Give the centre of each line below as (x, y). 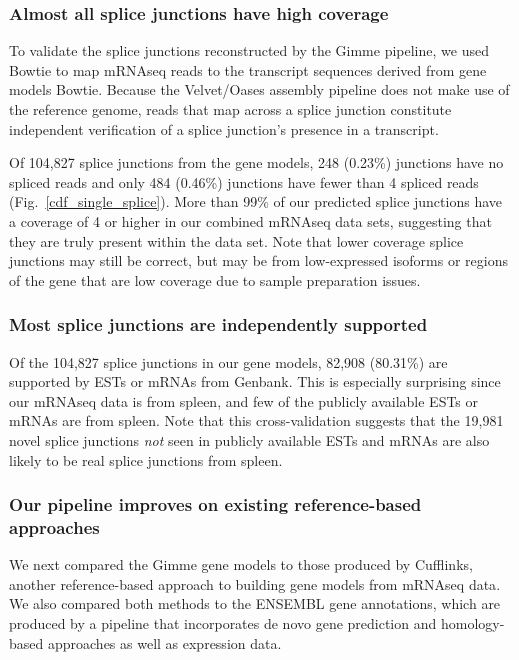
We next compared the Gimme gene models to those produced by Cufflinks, (241, 564)
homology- (472, 623)
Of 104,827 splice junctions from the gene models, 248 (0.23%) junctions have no (256, 162)
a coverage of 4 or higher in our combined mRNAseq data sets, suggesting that (250, 220)
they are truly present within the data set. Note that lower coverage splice (236, 240)
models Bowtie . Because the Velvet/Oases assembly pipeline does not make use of (259, 89)
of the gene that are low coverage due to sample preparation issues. (215, 279)
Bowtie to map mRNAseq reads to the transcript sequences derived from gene (248, 69)
